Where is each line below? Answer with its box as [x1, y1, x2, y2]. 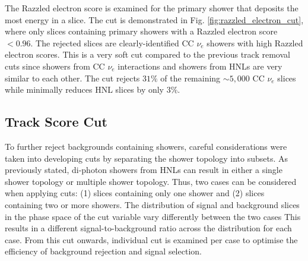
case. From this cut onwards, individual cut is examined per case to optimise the [5, 233, 298, 246]
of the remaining [160, 71, 221, 84]
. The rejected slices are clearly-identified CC [30, 36, 194, 49]
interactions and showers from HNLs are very [118, 59, 282, 72]
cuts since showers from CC [5, 59, 105, 72]
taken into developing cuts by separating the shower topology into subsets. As [5, 152, 288, 164]
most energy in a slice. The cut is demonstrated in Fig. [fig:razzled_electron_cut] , [5, 13, 304, 26]
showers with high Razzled [207, 36, 303, 49]
